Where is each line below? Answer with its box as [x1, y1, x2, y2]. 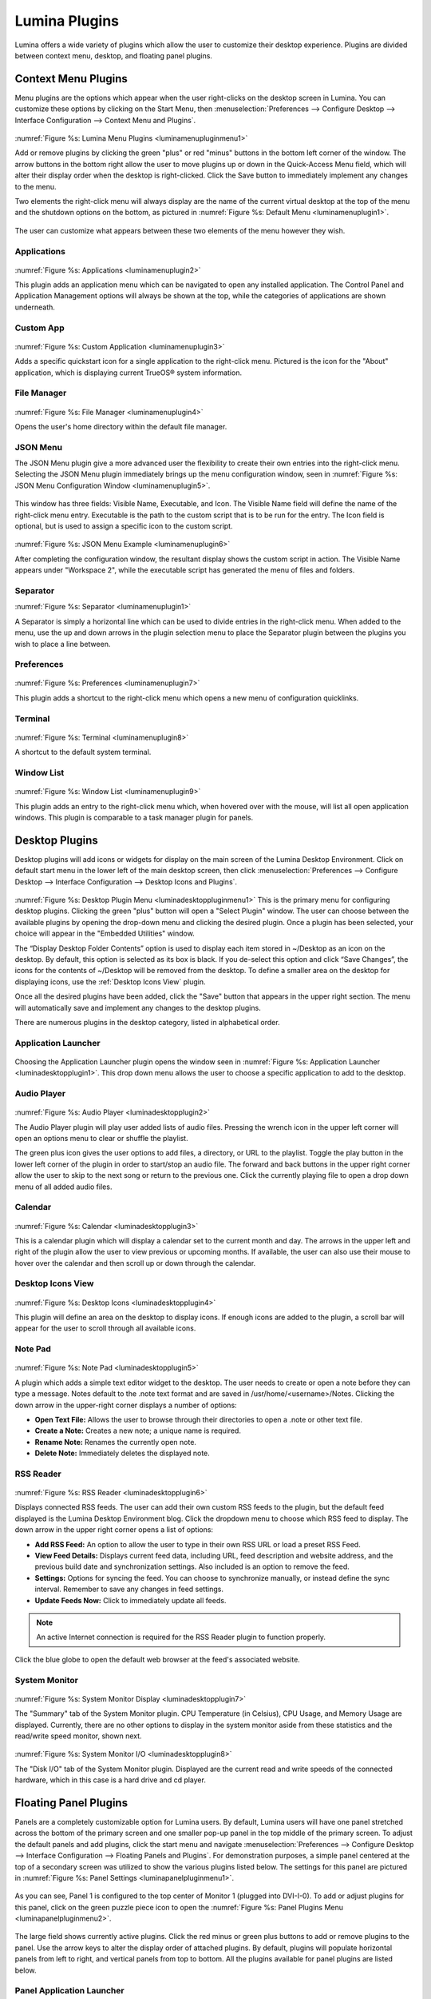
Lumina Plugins [14, 12, 120, 30]
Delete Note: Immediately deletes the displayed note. [34, 1448, 211, 1458]
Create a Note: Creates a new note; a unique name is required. [34, 1426, 241, 1435]
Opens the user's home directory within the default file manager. [14, 421, 227, 431]
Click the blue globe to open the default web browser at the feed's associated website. [14, 1654, 301, 1664]
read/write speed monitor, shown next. [14, 1731, 143, 1741]
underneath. [14, 302, 56, 312]
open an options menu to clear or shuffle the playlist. [14, 1134, 188, 1143]
